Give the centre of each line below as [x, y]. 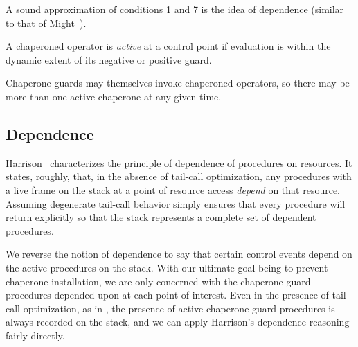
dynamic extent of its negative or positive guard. [109, 59]
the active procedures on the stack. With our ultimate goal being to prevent [167, 267]
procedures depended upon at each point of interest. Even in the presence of [167, 295]
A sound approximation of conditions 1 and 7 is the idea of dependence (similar [175, 9]
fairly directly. [35, 335]
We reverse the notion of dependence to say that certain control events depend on [179, 254]
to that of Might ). [46, 23]
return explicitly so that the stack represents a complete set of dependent [161, 217]
